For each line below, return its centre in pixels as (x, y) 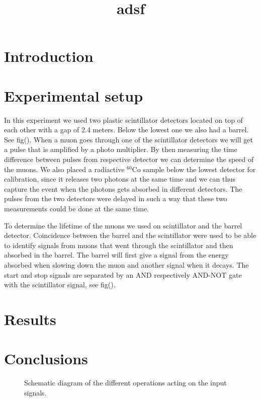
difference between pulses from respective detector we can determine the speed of (129, 159)
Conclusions (46, 358)
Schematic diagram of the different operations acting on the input (125, 383)
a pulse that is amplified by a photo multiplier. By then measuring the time (121, 149)
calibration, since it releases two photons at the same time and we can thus (120, 179)
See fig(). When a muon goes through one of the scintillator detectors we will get (128, 139)
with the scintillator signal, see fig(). (60, 285)
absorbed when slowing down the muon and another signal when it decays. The (126, 265)
